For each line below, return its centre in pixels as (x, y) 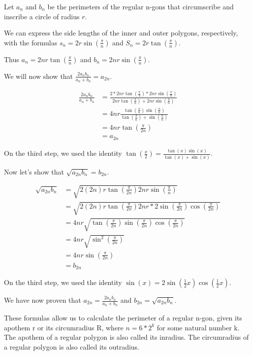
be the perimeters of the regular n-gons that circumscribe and (141, 6)
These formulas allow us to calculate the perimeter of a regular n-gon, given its (123, 318)
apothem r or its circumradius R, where (64, 327)
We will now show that (39, 76)
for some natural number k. (198, 327)
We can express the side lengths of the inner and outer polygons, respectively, (121, 33)
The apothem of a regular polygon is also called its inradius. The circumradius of (126, 337)
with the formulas (31, 42)
